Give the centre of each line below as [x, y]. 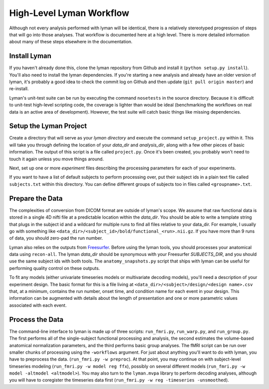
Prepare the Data [36, 198]
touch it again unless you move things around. [57, 159]
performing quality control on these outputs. [55, 268]
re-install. [19, 89]
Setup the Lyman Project [48, 126]
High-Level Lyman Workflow [69, 13]
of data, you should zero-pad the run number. [56, 238]
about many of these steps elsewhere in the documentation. [71, 42]
